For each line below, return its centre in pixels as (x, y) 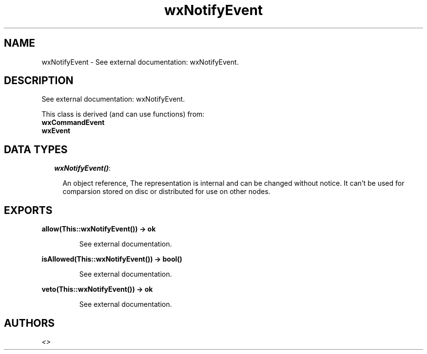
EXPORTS (28, 210)
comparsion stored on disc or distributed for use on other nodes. (166, 192)
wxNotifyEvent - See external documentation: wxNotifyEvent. (140, 62)
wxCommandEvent (73, 123)
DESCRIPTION (39, 81)
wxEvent (56, 131)
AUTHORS (29, 323)
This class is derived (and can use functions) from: (123, 114)
